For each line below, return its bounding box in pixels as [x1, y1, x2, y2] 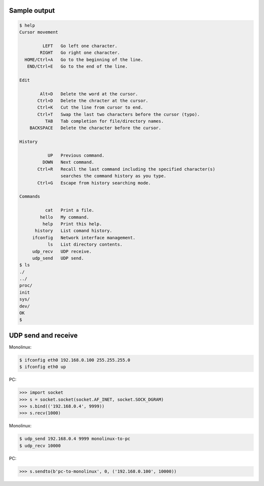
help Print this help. [42, 221, 102, 227]
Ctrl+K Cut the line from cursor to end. [37, 105, 144, 110]
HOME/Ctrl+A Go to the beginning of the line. [24, 57, 144, 62]
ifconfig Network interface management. [32, 235, 135, 240]
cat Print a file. [44, 208, 95, 213]
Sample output [9, 6, 55, 15]
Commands [19, 194, 41, 199]
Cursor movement [19, 29, 59, 35]
